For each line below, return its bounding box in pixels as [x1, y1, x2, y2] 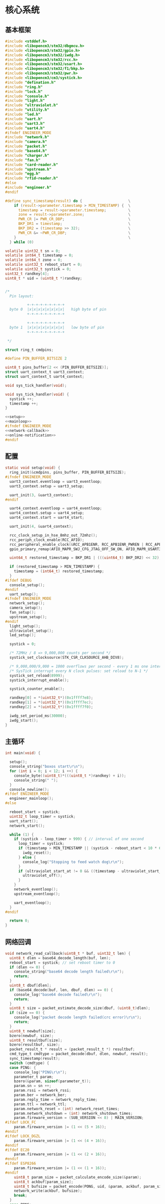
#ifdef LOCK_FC [5, 1120, 36, 1125]
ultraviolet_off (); [23, 873, 63, 878]
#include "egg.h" [5, 171, 41, 176]
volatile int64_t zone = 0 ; [5, 257, 63, 263]
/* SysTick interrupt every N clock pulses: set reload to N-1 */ [9, 669, 148, 673]
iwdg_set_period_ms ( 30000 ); [9, 713, 67, 718]
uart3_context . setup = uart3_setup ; [9, 483, 84, 489]
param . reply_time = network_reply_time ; [14, 1097, 98, 1102]
